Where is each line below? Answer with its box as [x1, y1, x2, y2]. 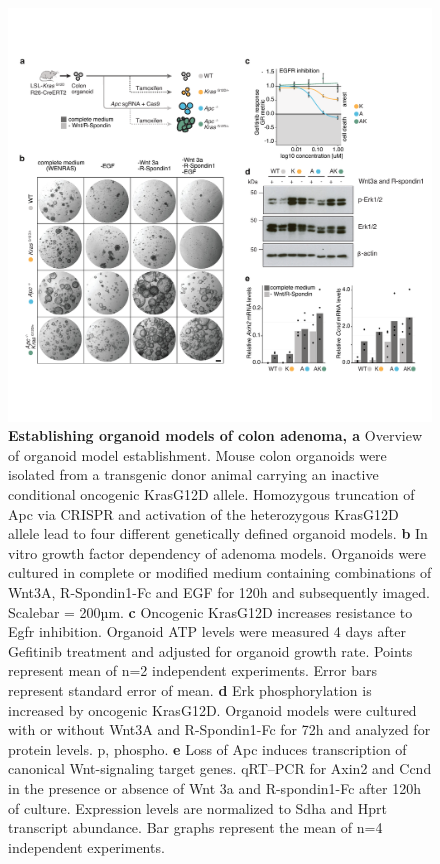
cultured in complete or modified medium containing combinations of [8, 562, 432, 583]
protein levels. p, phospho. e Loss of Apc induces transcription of [8, 738, 407, 759]
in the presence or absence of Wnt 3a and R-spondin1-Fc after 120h [8, 777, 421, 798]
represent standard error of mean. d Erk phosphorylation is [8, 679, 372, 700]
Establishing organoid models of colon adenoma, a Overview [8, 425, 423, 446]
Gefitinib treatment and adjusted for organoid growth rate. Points [8, 640, 413, 661]
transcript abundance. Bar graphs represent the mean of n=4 [8, 817, 383, 838]
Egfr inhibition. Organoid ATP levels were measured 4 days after [8, 621, 406, 642]
